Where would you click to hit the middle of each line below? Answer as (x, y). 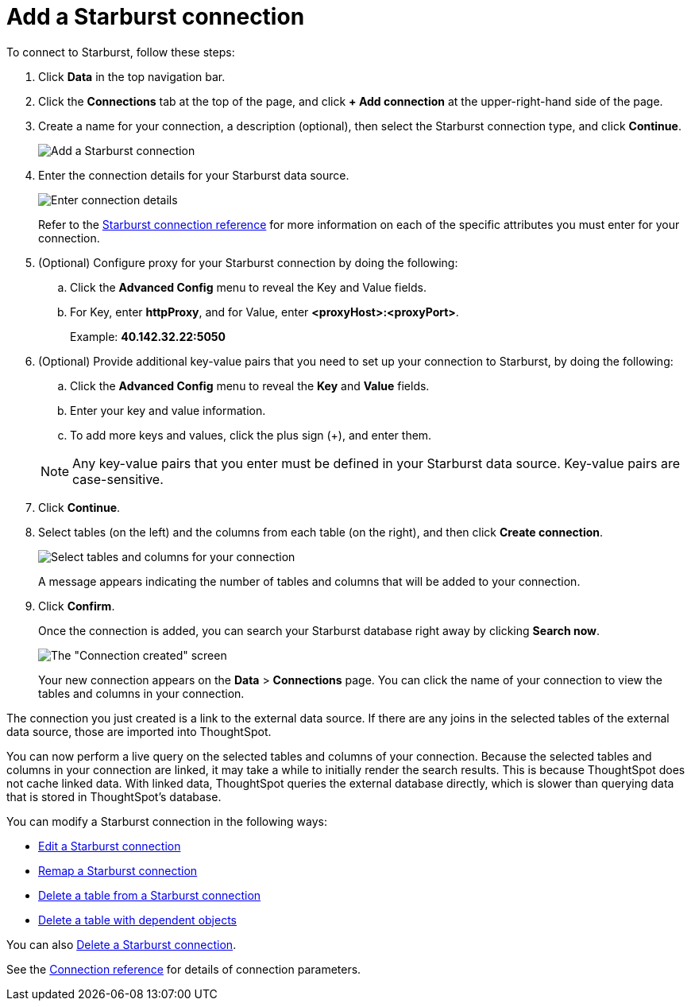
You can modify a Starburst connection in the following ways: (167, 821)
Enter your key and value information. (168, 410)
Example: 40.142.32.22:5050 (148, 336)
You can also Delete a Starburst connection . (122, 944)
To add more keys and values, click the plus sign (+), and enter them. (251, 435)
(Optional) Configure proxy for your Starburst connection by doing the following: (248, 262)
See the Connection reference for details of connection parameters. (184, 969)
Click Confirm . (77, 606)
